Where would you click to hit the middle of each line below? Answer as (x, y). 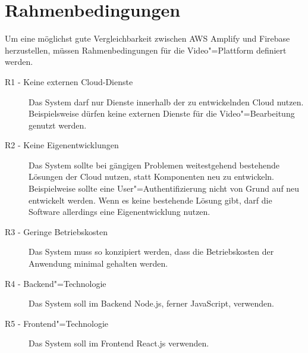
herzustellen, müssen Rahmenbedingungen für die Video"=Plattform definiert (146, 50)
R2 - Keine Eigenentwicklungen (62, 145)
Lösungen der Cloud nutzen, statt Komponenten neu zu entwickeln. (151, 176)
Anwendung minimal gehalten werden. (98, 263)
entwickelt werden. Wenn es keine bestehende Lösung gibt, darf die (150, 200)
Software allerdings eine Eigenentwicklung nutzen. (120, 212)
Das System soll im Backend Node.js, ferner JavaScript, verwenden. (151, 303)
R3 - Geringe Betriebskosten (56, 231)
